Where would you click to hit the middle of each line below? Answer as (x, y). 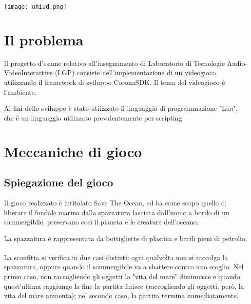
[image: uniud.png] (35, 7)
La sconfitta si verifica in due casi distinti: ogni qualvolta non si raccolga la (116, 257)
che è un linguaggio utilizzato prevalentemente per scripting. (94, 117)
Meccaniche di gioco (73, 151)
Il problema (44, 39)
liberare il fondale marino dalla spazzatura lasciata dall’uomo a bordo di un (117, 212)
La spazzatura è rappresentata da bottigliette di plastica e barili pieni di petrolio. (125, 238)
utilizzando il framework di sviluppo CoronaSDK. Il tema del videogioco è (115, 82)
